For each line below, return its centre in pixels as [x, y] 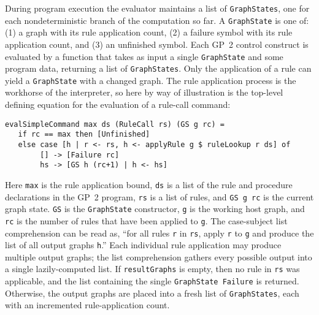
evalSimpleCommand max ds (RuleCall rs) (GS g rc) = [115, 124]
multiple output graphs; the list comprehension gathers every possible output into [159, 256]
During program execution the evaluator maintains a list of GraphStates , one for [157, 8]
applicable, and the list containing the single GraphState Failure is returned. [152, 281]
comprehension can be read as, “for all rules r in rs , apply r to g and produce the [159, 233]
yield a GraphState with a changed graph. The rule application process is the [151, 80]
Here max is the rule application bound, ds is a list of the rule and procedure [149, 184]
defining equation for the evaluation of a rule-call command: [118, 104]
